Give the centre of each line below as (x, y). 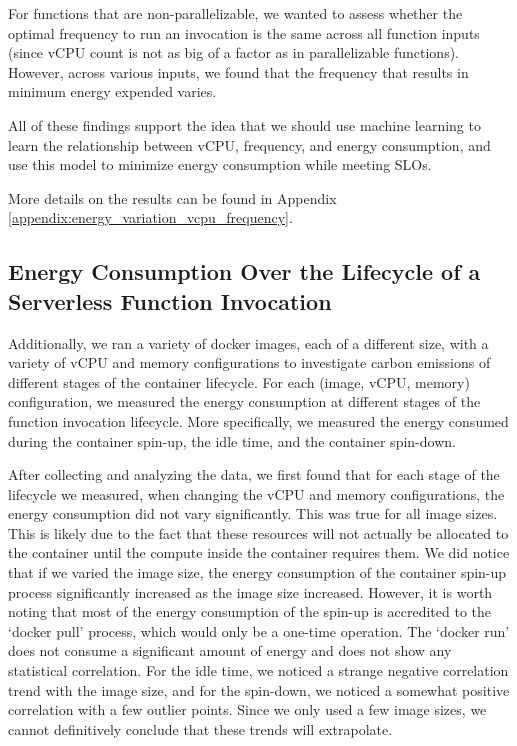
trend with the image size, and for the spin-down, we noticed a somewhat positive (259, 689)
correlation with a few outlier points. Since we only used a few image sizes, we (247, 709)
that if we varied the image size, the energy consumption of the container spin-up (257, 572)
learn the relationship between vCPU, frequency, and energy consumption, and (249, 144)
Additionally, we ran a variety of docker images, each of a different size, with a (248, 342)
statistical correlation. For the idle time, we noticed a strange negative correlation (258, 670)
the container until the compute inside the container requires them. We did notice (259, 552)
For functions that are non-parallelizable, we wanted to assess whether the (235, 13)
